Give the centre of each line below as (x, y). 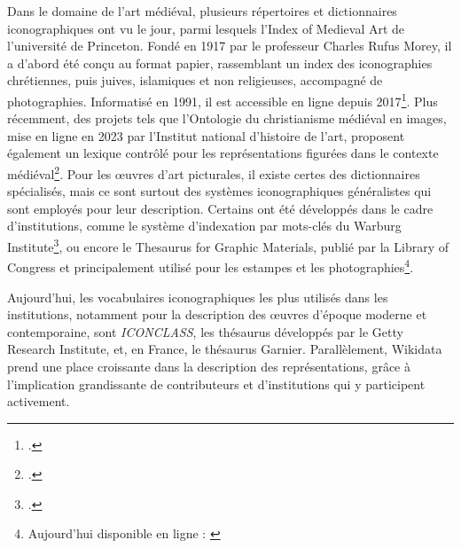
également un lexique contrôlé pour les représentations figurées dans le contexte (223, 153)
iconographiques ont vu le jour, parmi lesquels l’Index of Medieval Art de (206, 28)
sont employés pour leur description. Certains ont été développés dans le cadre (220, 208)
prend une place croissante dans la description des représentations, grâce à (209, 366)
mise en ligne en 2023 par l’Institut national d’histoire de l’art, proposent (206, 135)
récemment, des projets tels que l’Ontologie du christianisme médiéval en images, (227, 118)
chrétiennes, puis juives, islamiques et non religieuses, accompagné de (195, 80)
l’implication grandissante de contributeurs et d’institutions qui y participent (216, 384)
